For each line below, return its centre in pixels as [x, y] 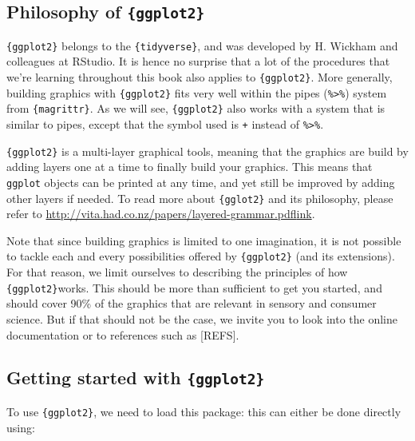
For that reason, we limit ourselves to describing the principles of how [177, 272]
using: [21, 427]
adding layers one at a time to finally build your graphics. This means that [190, 167]
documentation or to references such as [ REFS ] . [123, 334]
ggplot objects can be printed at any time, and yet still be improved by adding [201, 182]
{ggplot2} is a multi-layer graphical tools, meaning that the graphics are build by [207, 151]
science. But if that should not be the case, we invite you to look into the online [202, 318]
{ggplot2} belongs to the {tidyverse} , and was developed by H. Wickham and [202, 45]
